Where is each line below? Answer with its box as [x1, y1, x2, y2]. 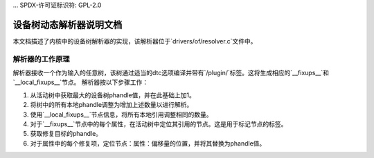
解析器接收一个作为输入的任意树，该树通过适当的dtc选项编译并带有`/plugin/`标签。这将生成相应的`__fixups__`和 [12, 69, 329, 77]
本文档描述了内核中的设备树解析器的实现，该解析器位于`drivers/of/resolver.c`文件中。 [12, 37, 257, 45]
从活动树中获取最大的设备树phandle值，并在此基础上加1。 [30, 90, 195, 99]
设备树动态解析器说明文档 [12, 19, 123, 30]
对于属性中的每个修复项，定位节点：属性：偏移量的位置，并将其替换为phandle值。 [30, 139, 266, 148]
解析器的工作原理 [12, 54, 70, 63]
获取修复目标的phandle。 [30, 130, 103, 138]
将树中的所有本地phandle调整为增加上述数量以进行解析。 [30, 101, 193, 109]
